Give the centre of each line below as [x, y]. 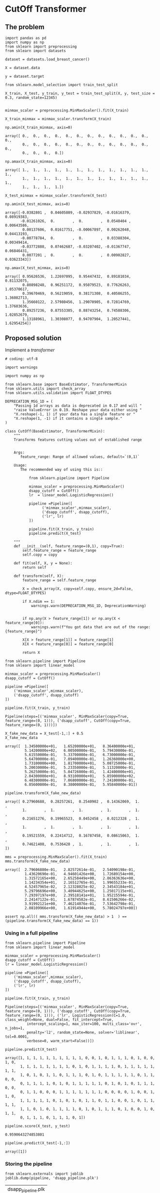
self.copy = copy [40, 555]
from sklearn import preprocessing [41, 47]
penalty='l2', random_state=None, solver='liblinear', [83, 1032]
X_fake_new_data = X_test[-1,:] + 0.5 [44, 733]
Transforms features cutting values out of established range [78, 440]
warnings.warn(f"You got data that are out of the [83, 627]
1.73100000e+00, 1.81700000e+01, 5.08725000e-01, [80, 763]
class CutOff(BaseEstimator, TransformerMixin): [55, 431]
